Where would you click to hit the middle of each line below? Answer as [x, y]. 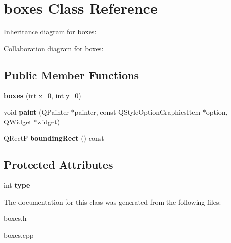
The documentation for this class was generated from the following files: [113, 201]
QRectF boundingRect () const [54, 138]
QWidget [18, 121]
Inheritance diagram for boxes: [50, 32]
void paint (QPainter [36, 112]
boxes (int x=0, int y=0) [43, 95]
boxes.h [15, 218]
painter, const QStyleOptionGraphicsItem [138, 112]
